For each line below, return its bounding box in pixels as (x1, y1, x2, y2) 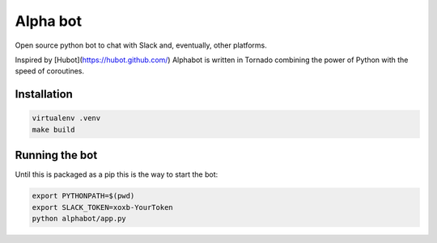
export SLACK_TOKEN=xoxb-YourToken (32, 203, 173, 212)
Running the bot (15, 149, 98, 162)
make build (32, 125, 75, 134)
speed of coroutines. (15, 66, 85, 76)
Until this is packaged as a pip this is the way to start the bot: (15, 170, 218, 179)
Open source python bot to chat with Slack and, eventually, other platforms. (15, 40, 267, 50)
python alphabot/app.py (32, 214, 127, 223)
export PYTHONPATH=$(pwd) (32, 191, 135, 201)
